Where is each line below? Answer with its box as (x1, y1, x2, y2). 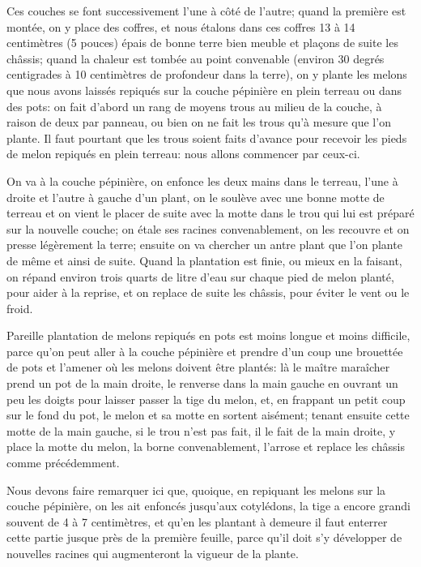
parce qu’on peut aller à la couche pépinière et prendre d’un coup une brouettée (6, 342, 403, 359)
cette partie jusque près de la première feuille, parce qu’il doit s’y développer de (6, 529, 402, 546)
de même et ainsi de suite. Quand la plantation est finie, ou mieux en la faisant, (6, 251, 402, 268)
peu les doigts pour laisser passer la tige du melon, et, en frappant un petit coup (6, 390, 406, 407)
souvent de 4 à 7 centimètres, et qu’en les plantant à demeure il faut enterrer (6, 513, 388, 530)
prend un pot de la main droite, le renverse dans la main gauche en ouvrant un (6, 375, 398, 392)
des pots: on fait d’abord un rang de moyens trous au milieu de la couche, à (6, 97, 382, 114)
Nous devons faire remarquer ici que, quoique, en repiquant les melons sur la (6, 481, 386, 498)
